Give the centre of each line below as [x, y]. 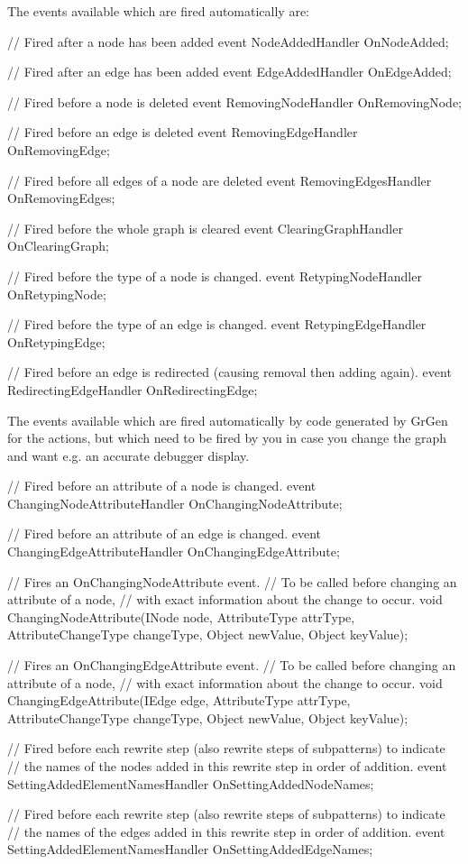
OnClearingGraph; [58, 246]
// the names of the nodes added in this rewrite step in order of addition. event [227, 766]
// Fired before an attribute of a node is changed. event [162, 486]
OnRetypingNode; [57, 294]
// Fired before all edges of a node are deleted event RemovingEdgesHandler [220, 180]
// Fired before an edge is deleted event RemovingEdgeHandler [183, 132]
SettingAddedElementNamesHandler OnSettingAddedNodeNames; [191, 783]
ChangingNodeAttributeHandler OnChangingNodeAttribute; [175, 503]
